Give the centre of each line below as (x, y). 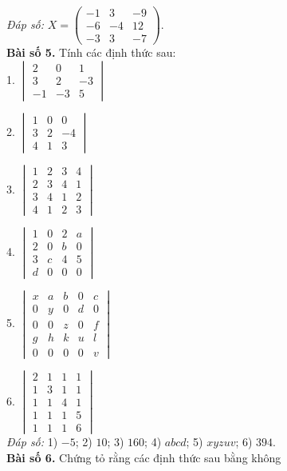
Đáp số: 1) (32, 441)
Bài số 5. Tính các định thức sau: (91, 52)
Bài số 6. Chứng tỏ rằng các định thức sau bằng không (144, 457)
